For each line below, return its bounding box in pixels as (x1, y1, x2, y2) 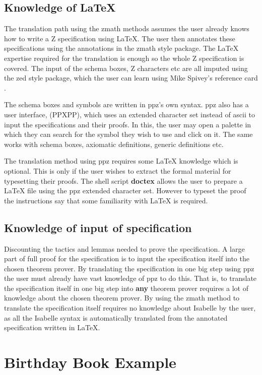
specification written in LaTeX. (4, 322, 100, 333)
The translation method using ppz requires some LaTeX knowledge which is (4, 156, 238, 166)
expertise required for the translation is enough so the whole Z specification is (4, 52, 244, 63)
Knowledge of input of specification (4, 219, 192, 235)
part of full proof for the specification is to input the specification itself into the (4, 253, 249, 264)
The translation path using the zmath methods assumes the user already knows (4, 23, 249, 34)
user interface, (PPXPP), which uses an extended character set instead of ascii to (4, 109, 255, 119)
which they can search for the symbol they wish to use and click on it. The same (4, 129, 253, 139)
